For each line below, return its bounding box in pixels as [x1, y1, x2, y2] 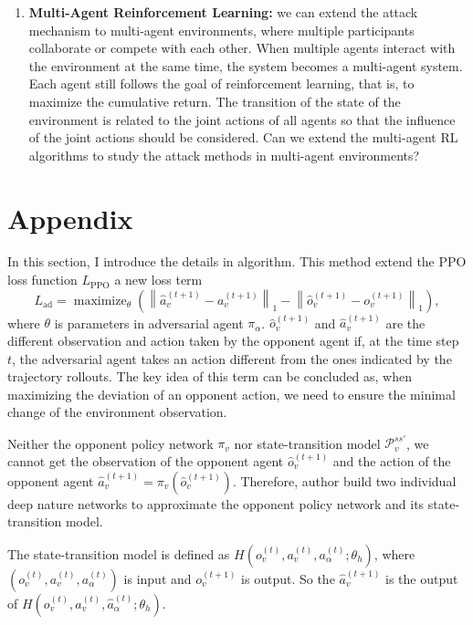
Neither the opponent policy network [7, 433, 214, 453]
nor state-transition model [234, 433, 381, 453]
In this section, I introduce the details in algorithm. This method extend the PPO [7, 252, 467, 271]
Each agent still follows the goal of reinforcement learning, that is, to [28, 74, 415, 93]
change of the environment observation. [7, 402, 227, 422]
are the [385, 313, 426, 332]
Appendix [7, 199, 133, 236]
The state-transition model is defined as [7, 544, 230, 563]
